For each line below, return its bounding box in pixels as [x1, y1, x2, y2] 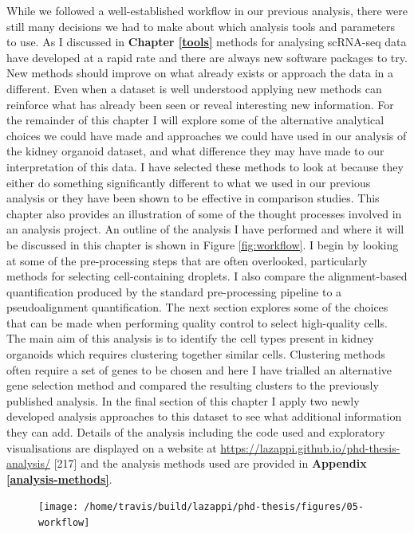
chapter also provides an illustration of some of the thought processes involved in [6, 205, 402, 221]
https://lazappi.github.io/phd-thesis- [220, 439, 400, 456]
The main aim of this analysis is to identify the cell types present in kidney [6, 330, 374, 347]
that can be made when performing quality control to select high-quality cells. [6, 314, 388, 331]
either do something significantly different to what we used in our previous [6, 174, 371, 190]
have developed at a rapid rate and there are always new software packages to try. [6, 49, 408, 65]
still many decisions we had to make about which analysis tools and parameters [6, 18, 396, 34]
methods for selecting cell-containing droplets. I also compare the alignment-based [6, 268, 408, 284]
